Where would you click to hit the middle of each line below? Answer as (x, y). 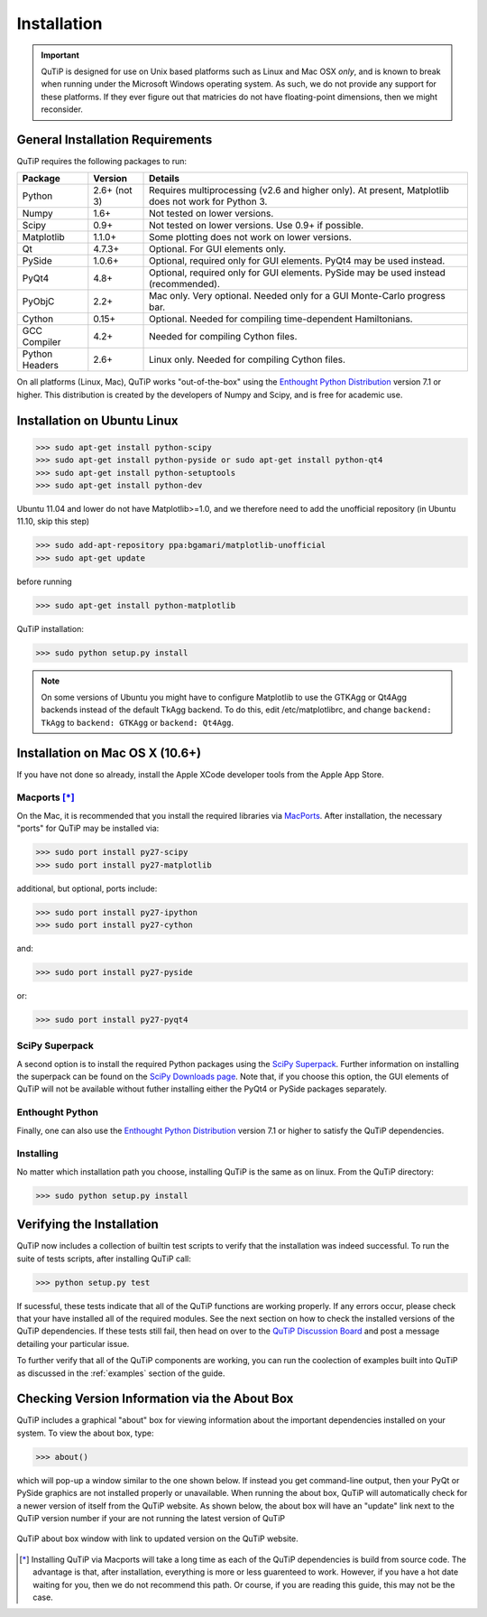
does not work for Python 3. (208, 201)
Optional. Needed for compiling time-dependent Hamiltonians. (281, 319)
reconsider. (62, 109)
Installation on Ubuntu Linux (97, 420)
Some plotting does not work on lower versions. (250, 237)
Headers (40, 366)
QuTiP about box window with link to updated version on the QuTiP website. (158, 1538)
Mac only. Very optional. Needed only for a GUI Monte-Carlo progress (297, 296)
